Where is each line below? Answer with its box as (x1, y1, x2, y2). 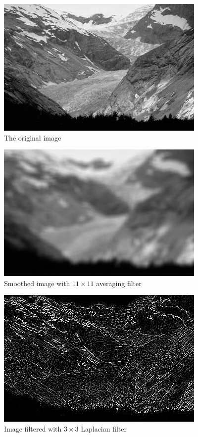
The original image (4, 132, 61, 143)
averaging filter (96, 278, 142, 288)
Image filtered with (4, 423, 62, 434)
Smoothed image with (4, 278, 70, 288)
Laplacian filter (81, 423, 127, 434)
